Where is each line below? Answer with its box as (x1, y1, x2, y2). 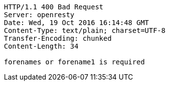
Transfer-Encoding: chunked (4, 34, 112, 42)
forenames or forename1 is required (4, 58, 145, 66)
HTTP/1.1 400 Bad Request (4, 3, 104, 11)
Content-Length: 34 (4, 42, 79, 50)
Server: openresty (4, 11, 75, 19)
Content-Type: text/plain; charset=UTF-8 (4, 27, 166, 34)
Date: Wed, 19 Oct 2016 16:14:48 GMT (4, 19, 149, 27)
